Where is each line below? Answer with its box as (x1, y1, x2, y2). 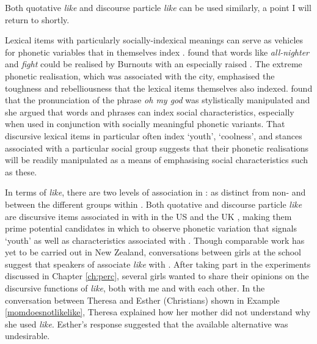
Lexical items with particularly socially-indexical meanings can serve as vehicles (5, 34, 304, 46)
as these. (5, 165, 37, 178)
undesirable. (5, 329, 50, 342)
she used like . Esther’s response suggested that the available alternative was (5, 317, 288, 330)
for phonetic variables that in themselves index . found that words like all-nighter (5, 45, 310, 58)
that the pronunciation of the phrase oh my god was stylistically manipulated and (5, 93, 310, 106)
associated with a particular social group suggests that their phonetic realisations (5, 141, 309, 154)
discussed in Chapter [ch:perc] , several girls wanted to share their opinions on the (5, 269, 309, 282)
